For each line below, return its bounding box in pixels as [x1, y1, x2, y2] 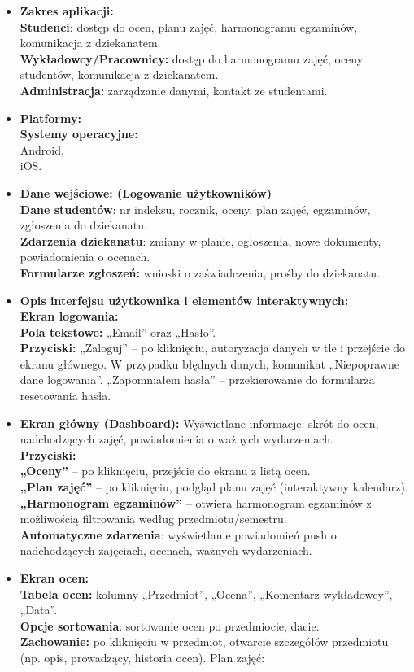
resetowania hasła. [20, 387, 111, 404]
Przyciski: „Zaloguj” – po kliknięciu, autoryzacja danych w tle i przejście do [20, 339, 406, 356]
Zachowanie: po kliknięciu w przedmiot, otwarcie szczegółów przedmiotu [20, 633, 389, 650]
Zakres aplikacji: [20, 2, 114, 19]
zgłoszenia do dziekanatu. [20, 216, 147, 233]
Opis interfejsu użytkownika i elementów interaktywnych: [20, 291, 349, 308]
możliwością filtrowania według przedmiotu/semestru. [20, 510, 287, 527]
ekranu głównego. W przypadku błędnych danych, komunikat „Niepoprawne [20, 355, 399, 372]
